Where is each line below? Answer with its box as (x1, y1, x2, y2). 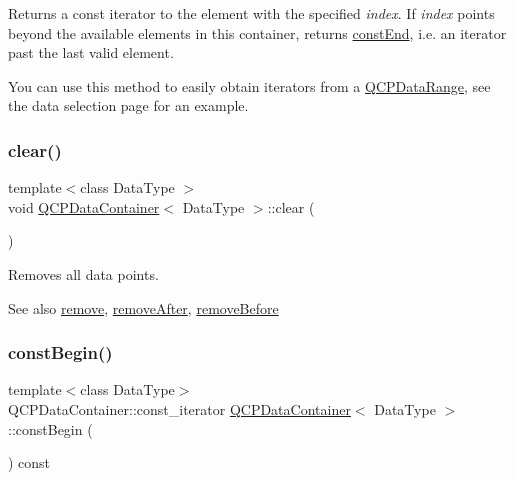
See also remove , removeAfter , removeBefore (8, 297, 279, 318)
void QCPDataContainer (8, 196, 160, 217)
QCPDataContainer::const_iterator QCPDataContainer (8, 398, 351, 419)
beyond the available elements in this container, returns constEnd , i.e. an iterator (8, 22, 507, 43)
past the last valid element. (8, 42, 174, 63)
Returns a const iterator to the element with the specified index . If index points (8, 3, 495, 23)
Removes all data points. (8, 263, 159, 284)
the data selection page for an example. (8, 95, 249, 116)
